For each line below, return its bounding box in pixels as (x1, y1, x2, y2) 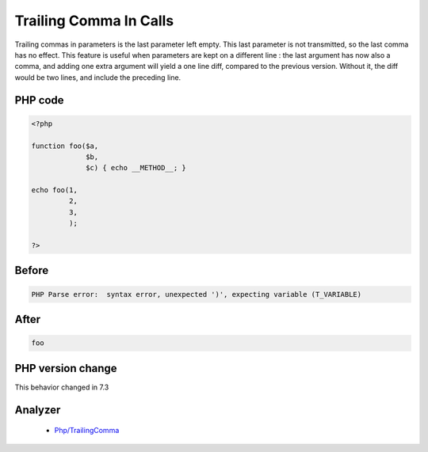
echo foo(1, (31, 186, 78, 195)
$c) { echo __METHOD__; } (86, 163, 186, 173)
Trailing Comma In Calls (14, 12, 174, 29)
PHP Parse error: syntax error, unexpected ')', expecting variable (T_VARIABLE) (31, 290, 362, 298)
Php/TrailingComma (54, 426, 120, 435)
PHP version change (14, 361, 118, 375)
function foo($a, (31, 141, 99, 150)
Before (14, 264, 49, 277)
